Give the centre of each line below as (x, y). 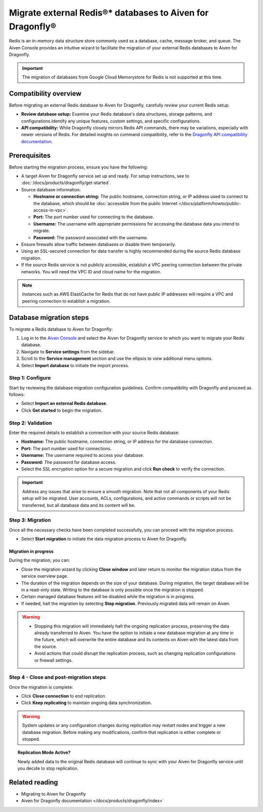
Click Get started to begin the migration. (62, 410)
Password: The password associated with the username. (91, 237)
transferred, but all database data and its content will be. (79, 505)
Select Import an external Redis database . (64, 403)
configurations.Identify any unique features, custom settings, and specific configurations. (111, 121)
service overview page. (45, 576)
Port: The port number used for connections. (66, 448)
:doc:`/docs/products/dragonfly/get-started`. (66, 183)
